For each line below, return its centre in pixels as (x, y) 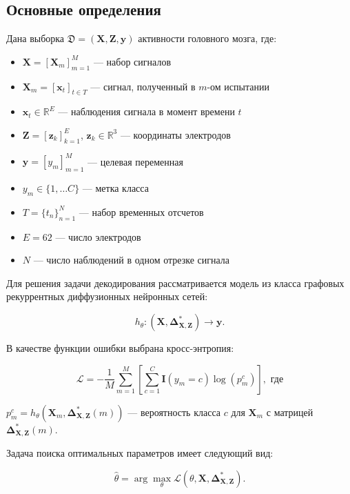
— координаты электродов (175, 134)
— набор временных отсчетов (141, 211)
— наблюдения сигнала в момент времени (146, 111)
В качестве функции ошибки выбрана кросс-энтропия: (120, 348)
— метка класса (115, 188)
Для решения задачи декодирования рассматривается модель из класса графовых (175, 283)
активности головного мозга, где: (207, 38)
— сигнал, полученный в (143, 86)
